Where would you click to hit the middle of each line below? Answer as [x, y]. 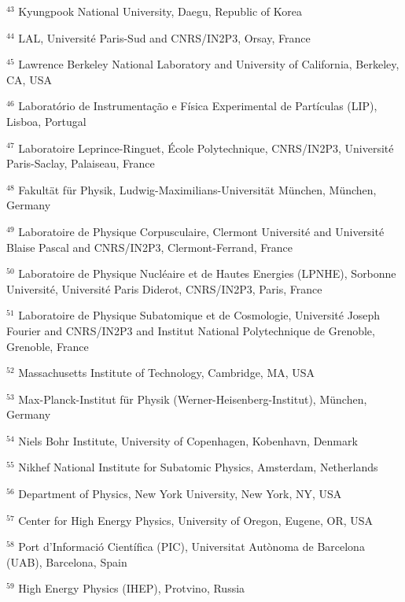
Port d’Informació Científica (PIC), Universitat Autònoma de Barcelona [191, 547]
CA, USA [29, 79]
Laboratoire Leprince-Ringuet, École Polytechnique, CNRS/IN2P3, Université [206, 148]
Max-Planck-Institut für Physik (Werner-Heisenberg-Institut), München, [193, 399]
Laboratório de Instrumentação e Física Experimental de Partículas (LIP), [198, 106]
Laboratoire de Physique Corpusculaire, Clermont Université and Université [201, 231]
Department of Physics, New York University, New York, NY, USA [180, 494]
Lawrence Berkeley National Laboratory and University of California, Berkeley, [209, 64]
